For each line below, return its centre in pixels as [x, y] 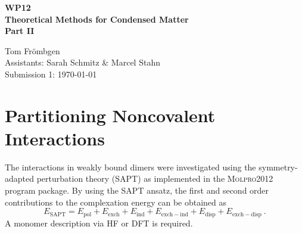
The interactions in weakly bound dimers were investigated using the [130, 167]
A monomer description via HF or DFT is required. [99, 223]
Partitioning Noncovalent [110, 115]
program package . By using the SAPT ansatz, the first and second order [137, 190]
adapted [20, 178]
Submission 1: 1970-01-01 [51, 74]
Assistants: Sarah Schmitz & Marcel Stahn [82, 62]
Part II [20, 31]
